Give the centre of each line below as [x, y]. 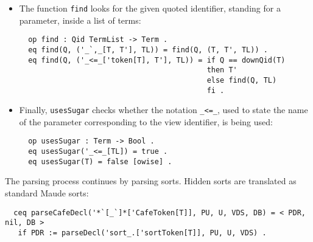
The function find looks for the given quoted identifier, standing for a [150, 8]
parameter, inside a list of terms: [80, 20]
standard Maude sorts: [47, 193]
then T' [222, 70]
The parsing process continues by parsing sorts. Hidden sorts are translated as [151, 181]
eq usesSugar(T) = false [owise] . [100, 161]
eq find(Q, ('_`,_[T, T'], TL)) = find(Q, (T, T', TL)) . [148, 50]
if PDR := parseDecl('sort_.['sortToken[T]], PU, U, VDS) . [142, 233]
